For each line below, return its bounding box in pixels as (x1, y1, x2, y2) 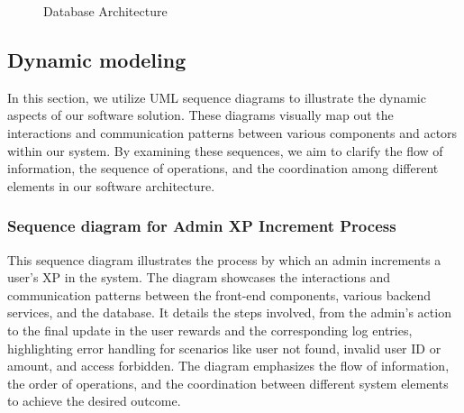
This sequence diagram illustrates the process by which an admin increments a (7, 250, 441, 269)
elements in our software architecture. (7, 176, 215, 195)
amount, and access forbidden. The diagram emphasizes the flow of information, (7, 356, 450, 375)
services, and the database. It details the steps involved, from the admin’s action (7, 303, 451, 322)
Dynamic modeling (7, 45, 187, 73)
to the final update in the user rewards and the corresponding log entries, (7, 320, 413, 339)
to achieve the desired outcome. (7, 391, 181, 410)
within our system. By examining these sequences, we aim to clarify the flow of (7, 141, 443, 160)
